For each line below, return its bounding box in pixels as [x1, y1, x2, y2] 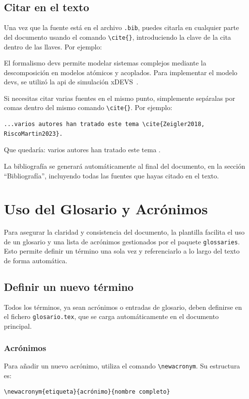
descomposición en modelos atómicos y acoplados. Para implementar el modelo [4, 67, 237, 77]
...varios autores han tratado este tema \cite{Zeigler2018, [4, 121, 205, 128]
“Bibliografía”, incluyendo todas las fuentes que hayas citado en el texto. [4, 170, 219, 180]
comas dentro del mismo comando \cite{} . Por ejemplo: [4, 102, 173, 112]
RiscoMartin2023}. [4, 130, 63, 137]
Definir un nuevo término [4, 279, 134, 294]
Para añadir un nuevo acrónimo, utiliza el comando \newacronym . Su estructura [4, 360, 240, 370]
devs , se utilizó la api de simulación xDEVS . [4, 77, 138, 87]
